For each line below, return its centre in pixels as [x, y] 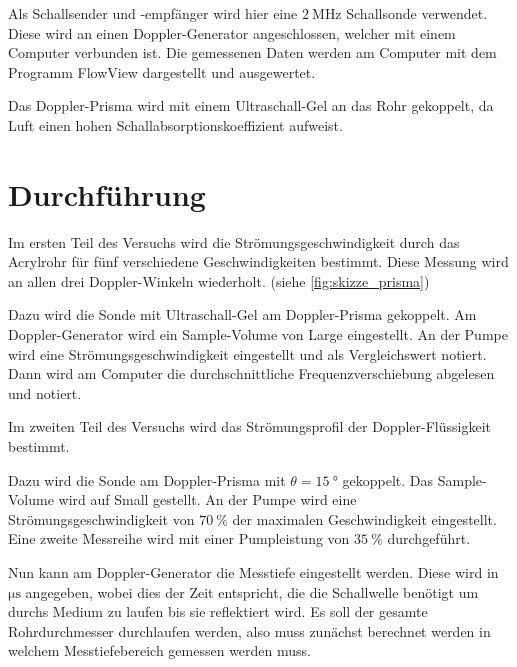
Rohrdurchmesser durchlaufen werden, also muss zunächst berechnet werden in [249, 630]
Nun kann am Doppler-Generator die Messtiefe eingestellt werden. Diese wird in [253, 572]
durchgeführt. [429, 538]
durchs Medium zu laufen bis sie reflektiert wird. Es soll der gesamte [218, 611]
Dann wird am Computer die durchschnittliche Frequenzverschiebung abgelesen [251, 373]
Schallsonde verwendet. [417, 13]
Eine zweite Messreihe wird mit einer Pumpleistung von [179, 538]
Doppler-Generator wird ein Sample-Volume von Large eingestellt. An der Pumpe [258, 334]
